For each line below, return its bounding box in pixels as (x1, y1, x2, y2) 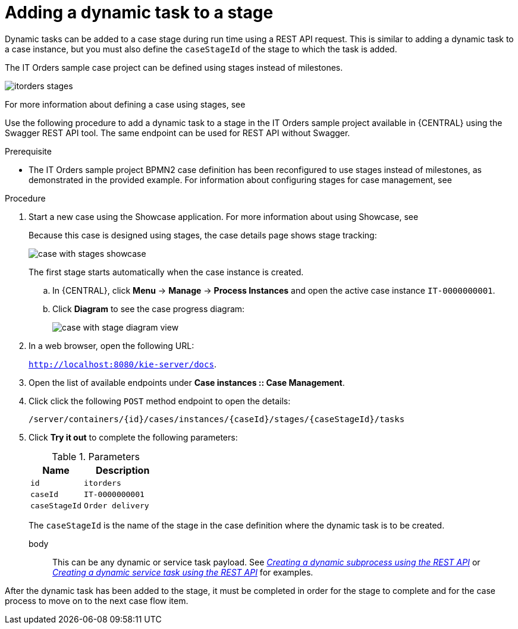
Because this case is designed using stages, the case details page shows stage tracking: (29, 229, 377, 240)
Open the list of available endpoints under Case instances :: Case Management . (29, 377, 345, 388)
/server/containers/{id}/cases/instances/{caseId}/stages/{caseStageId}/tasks (29, 414, 405, 424)
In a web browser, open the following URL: (29, 340, 194, 351)
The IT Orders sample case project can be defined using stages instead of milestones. (5, 62, 343, 73)
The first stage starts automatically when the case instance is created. (29, 266, 304, 277)
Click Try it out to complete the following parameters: (29, 432, 238, 442)
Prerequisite (5, 146, 52, 156)
